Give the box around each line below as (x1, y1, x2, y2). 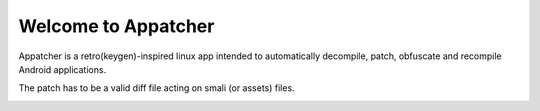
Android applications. (18, 63, 107, 75)
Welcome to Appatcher (18, 15, 215, 37)
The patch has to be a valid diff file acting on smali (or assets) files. (18, 82, 295, 94)
